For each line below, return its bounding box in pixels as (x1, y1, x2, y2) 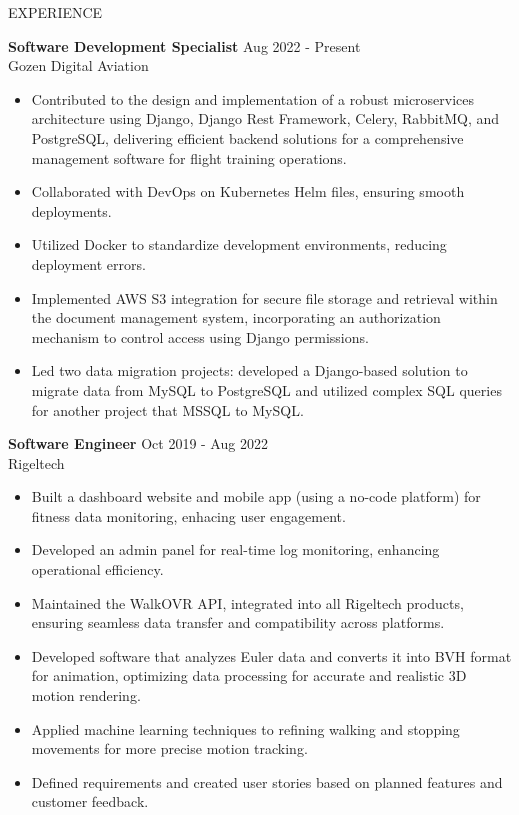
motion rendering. (31, 685, 141, 706)
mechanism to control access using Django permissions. (31, 326, 369, 347)
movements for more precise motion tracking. (31, 738, 308, 759)
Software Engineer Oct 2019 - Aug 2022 (8, 433, 268, 454)
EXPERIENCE (8, 2, 103, 22)
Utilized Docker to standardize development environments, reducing (31, 234, 447, 255)
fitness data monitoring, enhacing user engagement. (31, 505, 346, 526)
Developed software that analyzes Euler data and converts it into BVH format (31, 645, 512, 666)
